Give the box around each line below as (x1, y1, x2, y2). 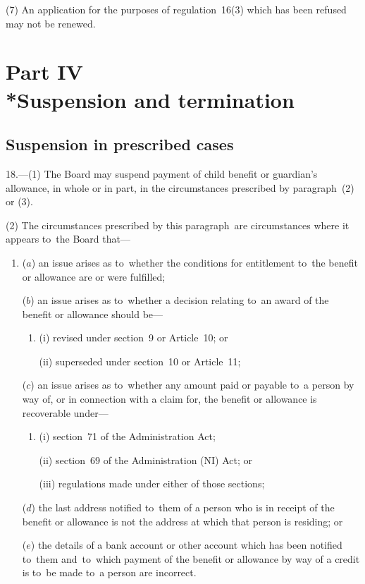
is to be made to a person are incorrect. (22, 565, 197, 580)
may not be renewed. (6, 16, 96, 30)
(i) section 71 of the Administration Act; (39, 429, 216, 444)
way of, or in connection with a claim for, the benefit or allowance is (22, 391, 317, 406)
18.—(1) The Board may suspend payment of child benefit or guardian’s (6, 166, 318, 181)
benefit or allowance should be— (22, 306, 163, 321)
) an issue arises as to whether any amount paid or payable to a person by (30, 377, 354, 392)
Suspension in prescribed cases (6, 133, 234, 155)
